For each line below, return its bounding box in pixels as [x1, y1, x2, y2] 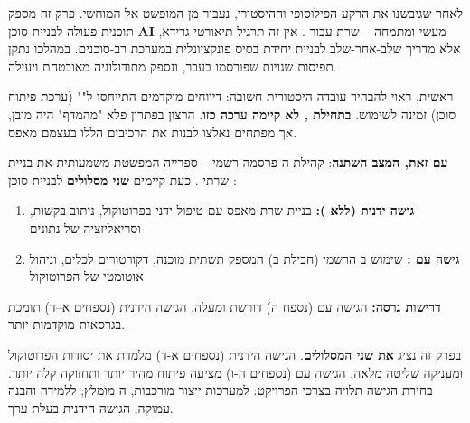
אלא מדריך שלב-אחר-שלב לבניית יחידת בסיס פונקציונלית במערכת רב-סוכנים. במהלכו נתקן [8, 39, 461, 58]
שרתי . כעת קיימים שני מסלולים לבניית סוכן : [8, 170, 237, 189]
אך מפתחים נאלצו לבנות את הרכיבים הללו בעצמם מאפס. [8, 122, 297, 141]
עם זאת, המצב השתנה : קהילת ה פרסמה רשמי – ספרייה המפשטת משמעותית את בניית [8, 153, 448, 172]
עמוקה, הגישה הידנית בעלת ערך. [8, 398, 174, 417]
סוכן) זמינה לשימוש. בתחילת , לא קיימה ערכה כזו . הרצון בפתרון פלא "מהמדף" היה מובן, [8, 104, 456, 123]
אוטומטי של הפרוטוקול [29, 267, 144, 286]
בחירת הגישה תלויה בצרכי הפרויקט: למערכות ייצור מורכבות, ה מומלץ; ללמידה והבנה [8, 381, 433, 399]
